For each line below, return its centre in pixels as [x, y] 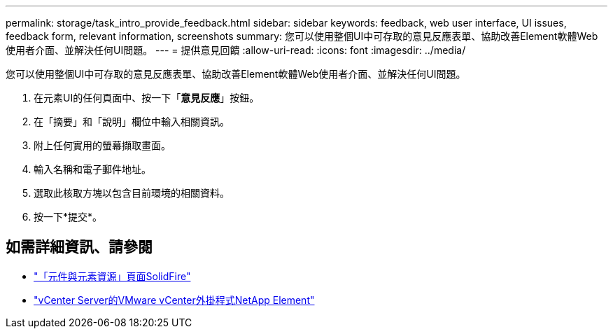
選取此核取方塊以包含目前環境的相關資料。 [132, 193]
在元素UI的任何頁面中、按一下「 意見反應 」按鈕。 [147, 98]
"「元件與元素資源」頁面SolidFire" [112, 276]
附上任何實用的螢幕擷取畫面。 [102, 145]
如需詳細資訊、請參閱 [79, 247]
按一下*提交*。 [68, 217]
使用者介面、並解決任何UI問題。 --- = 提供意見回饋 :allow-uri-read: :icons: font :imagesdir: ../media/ [236, 50]
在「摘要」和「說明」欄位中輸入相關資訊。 [132, 121]
